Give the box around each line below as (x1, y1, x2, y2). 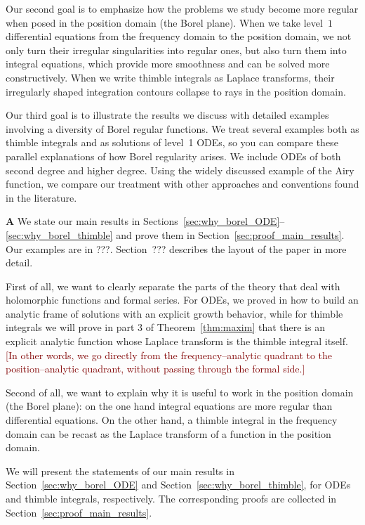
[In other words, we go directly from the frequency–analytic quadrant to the (6, 347, 333, 362)
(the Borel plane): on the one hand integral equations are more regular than (6, 398, 333, 413)
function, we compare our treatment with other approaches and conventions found (6, 176, 359, 191)
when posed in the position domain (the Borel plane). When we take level (6, 15, 323, 30)
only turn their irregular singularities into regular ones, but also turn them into (6, 42, 347, 57)
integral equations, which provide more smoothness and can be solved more (6, 56, 330, 71)
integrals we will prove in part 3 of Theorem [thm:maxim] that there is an (6, 320, 325, 335)
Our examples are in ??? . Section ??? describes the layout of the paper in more (6, 241, 347, 256)
